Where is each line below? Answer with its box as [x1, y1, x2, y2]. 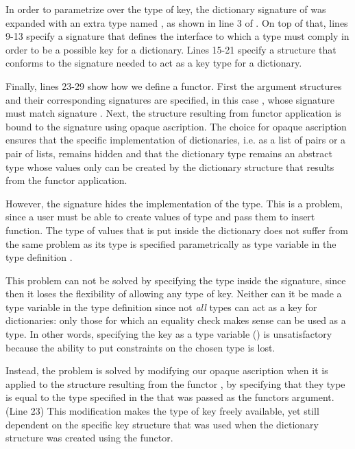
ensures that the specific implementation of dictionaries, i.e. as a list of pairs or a [5, 133, 346, 147]
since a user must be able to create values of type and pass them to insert [5, 209, 315, 224]
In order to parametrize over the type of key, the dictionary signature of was [5, 2, 326, 16]
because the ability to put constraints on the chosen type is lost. [5, 340, 276, 354]
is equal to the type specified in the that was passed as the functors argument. [5, 390, 334, 404]
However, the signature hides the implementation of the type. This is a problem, [5, 196, 343, 210]
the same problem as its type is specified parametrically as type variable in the [5, 236, 336, 251]
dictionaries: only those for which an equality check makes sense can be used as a [5, 313, 346, 327]
